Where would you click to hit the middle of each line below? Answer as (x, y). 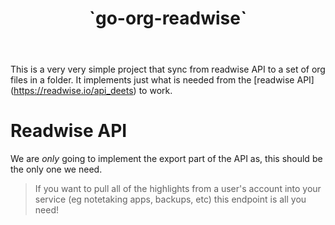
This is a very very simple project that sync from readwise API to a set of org (168, 69)
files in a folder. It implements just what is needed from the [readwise (152, 80)
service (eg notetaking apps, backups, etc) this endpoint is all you (170, 199)
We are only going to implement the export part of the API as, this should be (166, 159)
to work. (155, 91)
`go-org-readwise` (168, 18)
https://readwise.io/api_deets (73, 91)
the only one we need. (56, 169)
